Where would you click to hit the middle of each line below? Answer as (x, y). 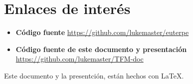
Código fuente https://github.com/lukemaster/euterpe (102, 32)
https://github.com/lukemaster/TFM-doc (80, 59)
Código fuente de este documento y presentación (101, 49)
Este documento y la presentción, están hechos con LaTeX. (94, 75)
